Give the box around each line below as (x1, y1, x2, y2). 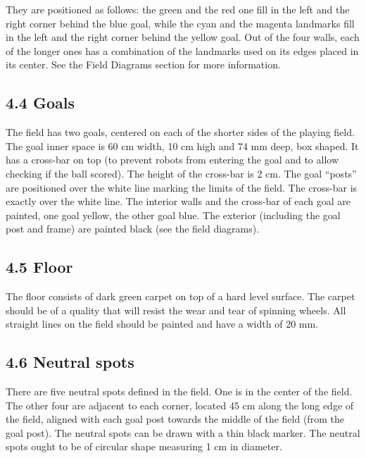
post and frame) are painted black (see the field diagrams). (6, 221, 260, 236)
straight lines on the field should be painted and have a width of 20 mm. (6, 316, 319, 331)
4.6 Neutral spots (6, 351, 134, 373)
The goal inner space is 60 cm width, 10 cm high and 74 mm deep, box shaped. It (6, 138, 359, 153)
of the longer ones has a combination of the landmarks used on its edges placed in (6, 43, 359, 58)
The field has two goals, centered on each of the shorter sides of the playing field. (6, 125, 355, 140)
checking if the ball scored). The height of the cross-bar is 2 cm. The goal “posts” (6, 166, 357, 180)
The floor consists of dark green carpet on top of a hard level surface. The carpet (6, 289, 355, 304)
